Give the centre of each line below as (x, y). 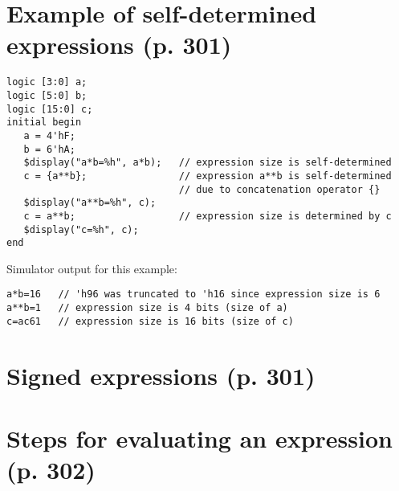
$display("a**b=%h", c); (90, 203)
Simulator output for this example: (92, 268)
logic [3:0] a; (47, 82)
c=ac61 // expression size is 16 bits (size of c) (150, 321)
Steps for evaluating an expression (199, 438)
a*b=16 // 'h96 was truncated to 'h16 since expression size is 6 (193, 295)
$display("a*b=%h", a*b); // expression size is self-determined (208, 163)
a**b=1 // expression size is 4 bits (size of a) (147, 308)
